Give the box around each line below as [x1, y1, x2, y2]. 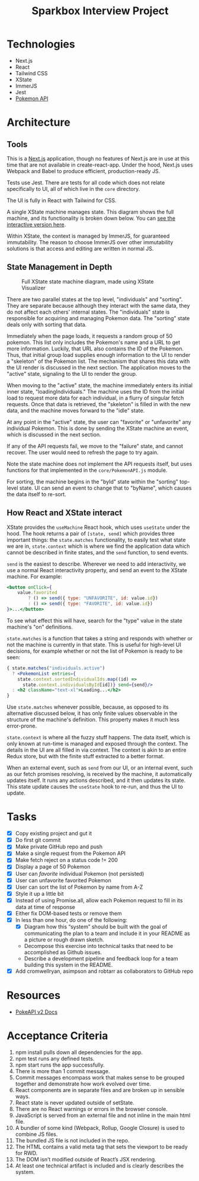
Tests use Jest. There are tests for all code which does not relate [7, 179, 165, 186]
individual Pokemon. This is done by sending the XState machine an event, [7, 424, 189, 432]
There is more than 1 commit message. [15, 1067, 110, 1074]
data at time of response [15, 903, 76, 911]
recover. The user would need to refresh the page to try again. [7, 449, 159, 456]
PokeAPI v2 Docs [15, 1008, 58, 1015]
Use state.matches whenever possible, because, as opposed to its [7, 704, 169, 711]
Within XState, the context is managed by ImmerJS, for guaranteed [7, 232, 170, 240]
